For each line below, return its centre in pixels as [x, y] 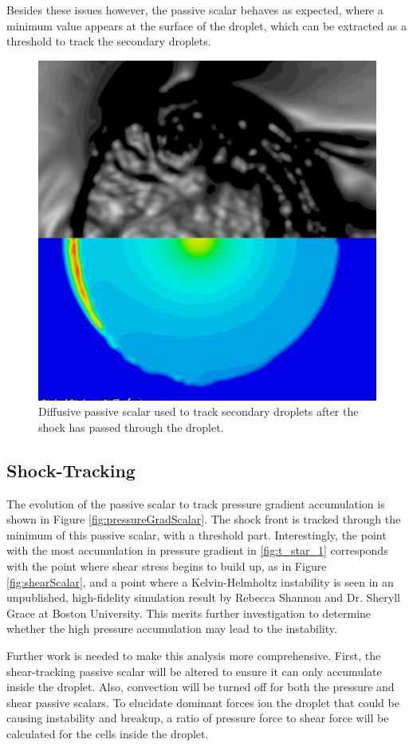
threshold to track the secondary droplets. [109, 41]
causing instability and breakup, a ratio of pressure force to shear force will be [198, 718]
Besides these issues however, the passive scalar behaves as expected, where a [195, 10]
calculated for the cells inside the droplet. [108, 733]
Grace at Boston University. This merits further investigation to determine [189, 613]
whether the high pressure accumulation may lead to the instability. [172, 628]
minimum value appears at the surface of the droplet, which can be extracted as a [207, 25]
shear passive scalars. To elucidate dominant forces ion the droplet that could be [203, 702]
